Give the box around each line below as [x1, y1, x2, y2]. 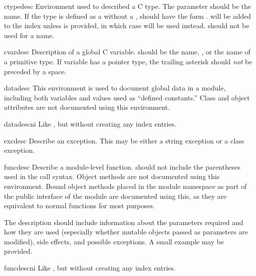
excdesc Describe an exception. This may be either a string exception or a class [4, 135, 245, 145]
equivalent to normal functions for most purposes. [4, 200, 155, 211]
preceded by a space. [4, 66, 67, 76]
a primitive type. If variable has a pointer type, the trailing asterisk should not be [4, 56, 253, 66]
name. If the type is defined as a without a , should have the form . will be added [4, 10, 251, 21]
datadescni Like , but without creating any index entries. [4, 118, 177, 129]
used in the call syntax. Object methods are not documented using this [4, 171, 220, 182]
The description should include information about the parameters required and [4, 217, 244, 227]
